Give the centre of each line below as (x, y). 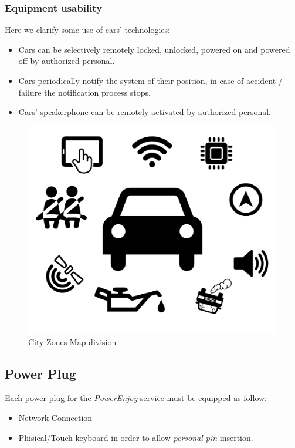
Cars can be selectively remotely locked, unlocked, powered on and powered (154, 49)
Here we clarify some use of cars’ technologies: (87, 30)
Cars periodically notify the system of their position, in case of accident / (150, 80)
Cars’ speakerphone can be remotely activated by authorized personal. (145, 112)
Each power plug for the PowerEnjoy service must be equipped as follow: (136, 398)
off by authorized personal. (67, 61)
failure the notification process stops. (84, 92)
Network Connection (55, 417)
